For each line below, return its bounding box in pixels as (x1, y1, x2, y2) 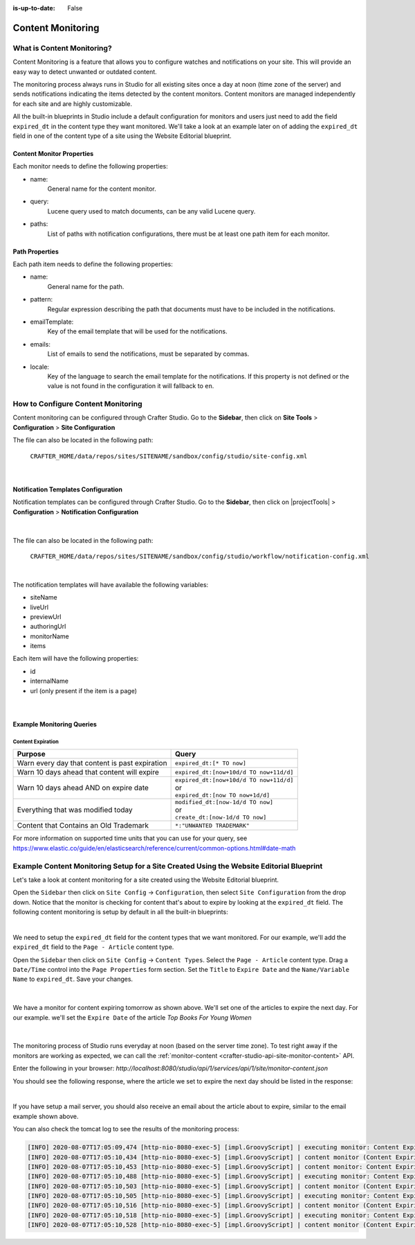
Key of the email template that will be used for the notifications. (47, 327, 228, 336)
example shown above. (12, 1112, 79, 1120)
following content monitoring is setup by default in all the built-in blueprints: (12, 908, 228, 916)
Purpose (17, 749, 46, 759)
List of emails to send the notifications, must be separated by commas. (47, 350, 250, 358)
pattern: (30, 295, 53, 304)
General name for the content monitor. (47, 184, 156, 193)
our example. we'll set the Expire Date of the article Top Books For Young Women (12, 1013, 252, 1022)
